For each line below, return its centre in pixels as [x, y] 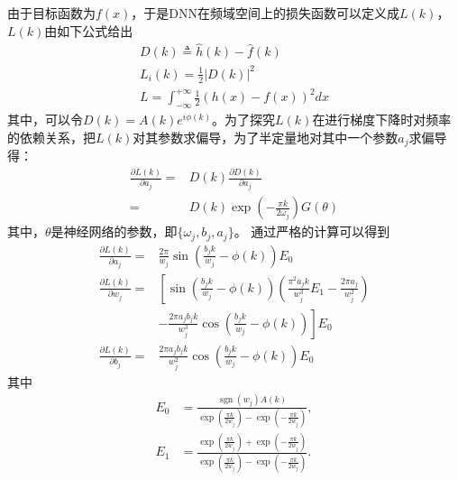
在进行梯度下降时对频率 [382, 120]
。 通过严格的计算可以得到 [312, 231]
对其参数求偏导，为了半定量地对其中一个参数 [266, 137]
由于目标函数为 [51, 13]
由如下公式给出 [89, 30]
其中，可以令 [45, 120]
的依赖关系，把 [51, 137]
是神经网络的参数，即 [114, 231]
